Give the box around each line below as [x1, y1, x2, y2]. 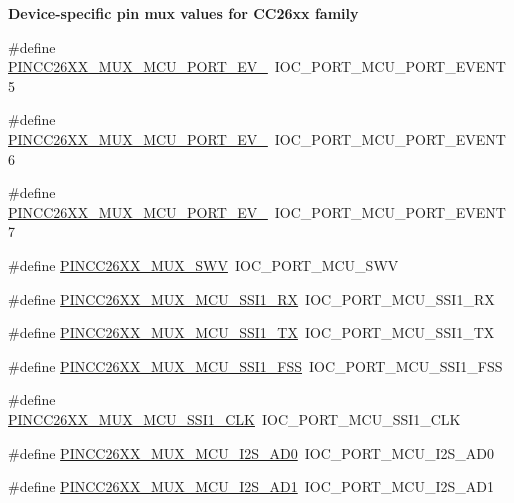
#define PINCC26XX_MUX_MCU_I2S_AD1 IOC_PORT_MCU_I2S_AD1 [8, 476, 494, 497]
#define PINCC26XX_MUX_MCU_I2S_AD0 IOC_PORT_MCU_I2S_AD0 [8, 442, 494, 463]
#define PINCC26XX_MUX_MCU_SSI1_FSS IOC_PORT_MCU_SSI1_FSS [8, 355, 503, 376]
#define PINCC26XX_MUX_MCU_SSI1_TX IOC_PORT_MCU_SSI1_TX [8, 322, 495, 343]
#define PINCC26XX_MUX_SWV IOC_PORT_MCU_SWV [8, 254, 399, 275]
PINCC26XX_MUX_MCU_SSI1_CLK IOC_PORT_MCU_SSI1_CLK [8, 408, 461, 429]
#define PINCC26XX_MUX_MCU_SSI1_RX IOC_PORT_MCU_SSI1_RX [8, 288, 495, 309]
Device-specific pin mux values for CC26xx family [8, 3, 359, 23]
